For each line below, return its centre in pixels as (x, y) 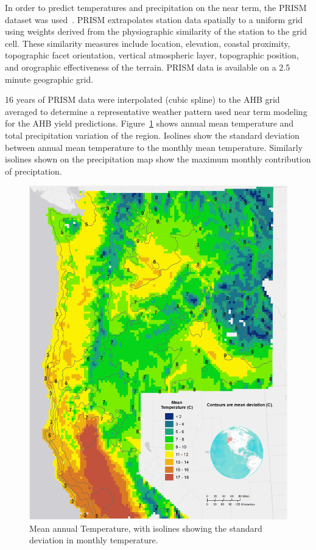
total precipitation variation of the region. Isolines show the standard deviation (152, 135)
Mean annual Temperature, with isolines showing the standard (146, 528)
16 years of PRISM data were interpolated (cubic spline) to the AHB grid (142, 99)
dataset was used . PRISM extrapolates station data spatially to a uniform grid (154, 19)
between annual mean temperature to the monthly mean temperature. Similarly (154, 147)
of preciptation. (33, 171)
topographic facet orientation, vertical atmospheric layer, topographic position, (152, 55)
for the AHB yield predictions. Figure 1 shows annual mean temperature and (149, 123)
